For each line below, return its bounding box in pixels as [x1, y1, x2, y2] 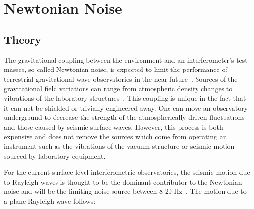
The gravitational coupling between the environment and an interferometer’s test [4, 54, 248, 65]
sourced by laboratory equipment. [4, 150, 106, 161]
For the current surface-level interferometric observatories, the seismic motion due [4, 167, 250, 177]
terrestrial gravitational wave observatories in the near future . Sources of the [4, 73, 238, 84]
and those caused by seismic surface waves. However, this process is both [4, 121, 223, 132]
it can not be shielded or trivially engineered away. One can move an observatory [4, 102, 248, 113]
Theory [4, 31, 42, 46]
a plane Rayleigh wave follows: [4, 195, 96, 206]
